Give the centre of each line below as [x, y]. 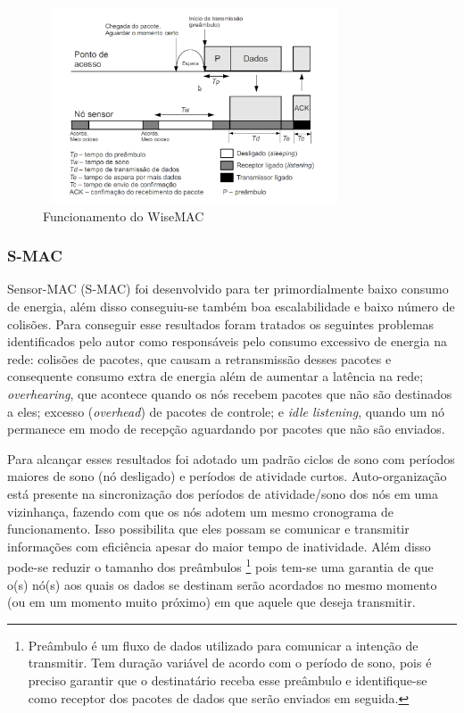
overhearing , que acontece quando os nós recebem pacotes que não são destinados [230, 393]
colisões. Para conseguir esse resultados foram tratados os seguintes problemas [221, 323]
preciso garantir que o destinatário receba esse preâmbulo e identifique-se [228, 680]
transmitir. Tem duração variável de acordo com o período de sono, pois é [230, 663]
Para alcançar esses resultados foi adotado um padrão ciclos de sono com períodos [231, 458]
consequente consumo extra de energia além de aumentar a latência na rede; [215, 376]
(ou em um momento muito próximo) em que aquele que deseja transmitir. [211, 602]
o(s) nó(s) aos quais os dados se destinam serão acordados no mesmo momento [222, 584]
